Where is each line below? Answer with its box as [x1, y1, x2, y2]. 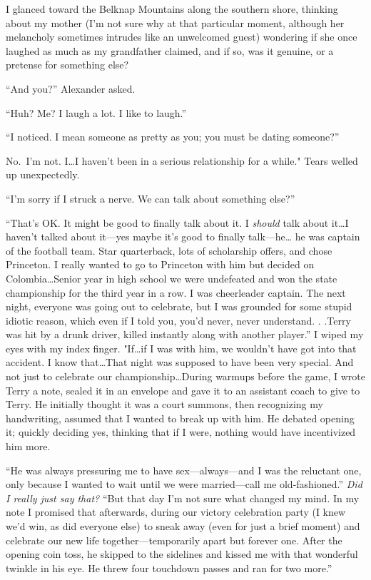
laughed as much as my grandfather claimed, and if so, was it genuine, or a [6, 43, 334, 58]
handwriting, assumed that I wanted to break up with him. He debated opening [6, 410, 355, 425]
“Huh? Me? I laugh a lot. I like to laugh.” [6, 105, 187, 120]
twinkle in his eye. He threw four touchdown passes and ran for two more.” [6, 560, 332, 575]
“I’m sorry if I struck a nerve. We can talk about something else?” [6, 190, 295, 205]
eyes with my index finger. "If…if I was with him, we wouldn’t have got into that [6, 340, 357, 355]
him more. [6, 439, 51, 454]
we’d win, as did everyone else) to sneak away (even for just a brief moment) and [6, 519, 360, 533]
